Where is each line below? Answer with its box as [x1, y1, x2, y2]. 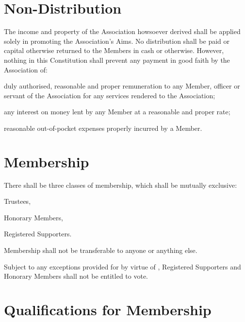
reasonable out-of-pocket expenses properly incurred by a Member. [4, 123, 202, 133]
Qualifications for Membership [4, 299, 212, 319]
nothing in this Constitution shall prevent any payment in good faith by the [4, 54, 230, 65]
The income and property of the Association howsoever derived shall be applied [4, 26, 241, 36]
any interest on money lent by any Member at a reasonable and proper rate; [4, 107, 230, 117]
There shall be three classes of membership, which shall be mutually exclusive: [4, 179, 237, 190]
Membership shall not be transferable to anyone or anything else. [4, 245, 197, 255]
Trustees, [4, 196, 31, 206]
